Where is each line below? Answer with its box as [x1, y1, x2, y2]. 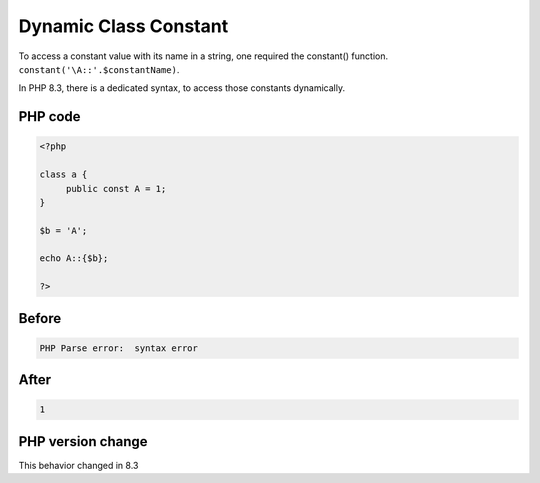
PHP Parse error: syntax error [39, 342, 199, 354]
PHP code [18, 108, 81, 125]
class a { [39, 169, 88, 180]
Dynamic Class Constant [18, 15, 229, 37]
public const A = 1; [65, 183, 167, 194]
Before [18, 310, 62, 327]
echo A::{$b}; [39, 253, 109, 264]
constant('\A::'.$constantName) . [18, 63, 180, 75]
